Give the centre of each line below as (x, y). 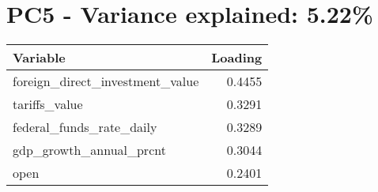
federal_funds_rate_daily (85, 127)
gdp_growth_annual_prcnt (89, 150)
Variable (39, 58)
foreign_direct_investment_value (106, 81)
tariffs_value (48, 104)
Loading (237, 58)
